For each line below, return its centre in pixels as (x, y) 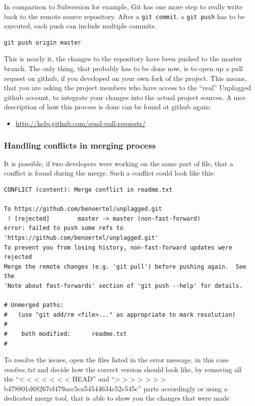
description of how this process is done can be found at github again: (108, 107)
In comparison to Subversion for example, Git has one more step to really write (123, 6)
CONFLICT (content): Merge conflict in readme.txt (88, 190)
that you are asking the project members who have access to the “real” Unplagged (128, 88)
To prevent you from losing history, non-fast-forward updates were (118, 247)
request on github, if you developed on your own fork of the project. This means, (126, 78)
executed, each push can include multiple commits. (80, 26)
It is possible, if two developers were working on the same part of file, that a (119, 163)
